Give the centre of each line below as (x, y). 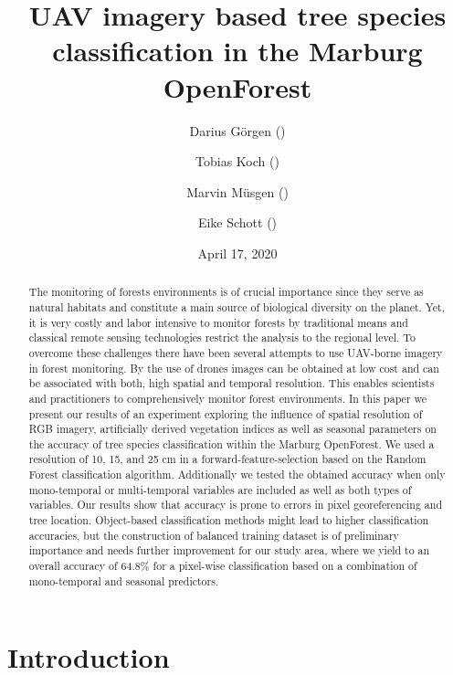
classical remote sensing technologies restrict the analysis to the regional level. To (222, 337)
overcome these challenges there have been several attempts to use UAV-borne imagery (236, 352)
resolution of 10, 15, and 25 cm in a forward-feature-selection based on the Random (227, 459)
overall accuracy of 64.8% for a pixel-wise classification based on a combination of (223, 566)
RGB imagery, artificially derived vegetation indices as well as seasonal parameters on (232, 429)
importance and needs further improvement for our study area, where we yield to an (229, 550)
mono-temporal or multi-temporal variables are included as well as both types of (220, 489)
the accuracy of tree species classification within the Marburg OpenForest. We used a (232, 443)
